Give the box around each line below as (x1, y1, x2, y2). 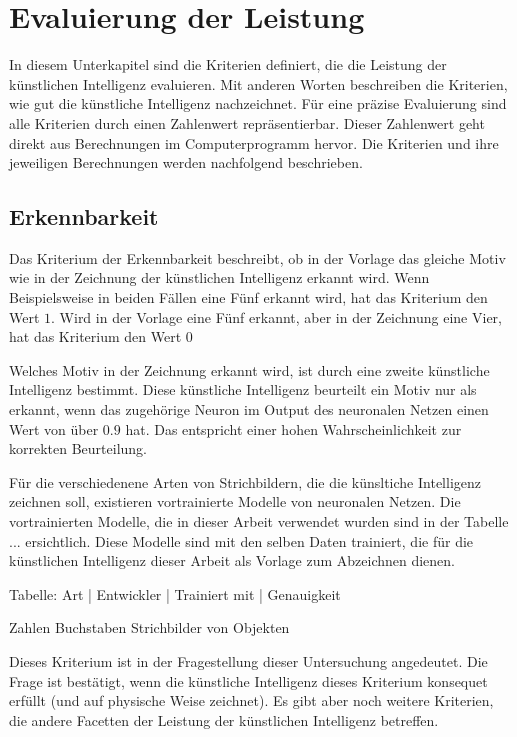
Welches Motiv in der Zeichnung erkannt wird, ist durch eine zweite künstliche (9, 359, 490, 380)
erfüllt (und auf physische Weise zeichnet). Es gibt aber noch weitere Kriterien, (9, 690, 494, 711)
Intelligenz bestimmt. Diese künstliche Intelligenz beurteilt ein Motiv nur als (9, 379, 477, 400)
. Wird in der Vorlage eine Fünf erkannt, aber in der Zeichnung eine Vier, (51, 306, 502, 327)
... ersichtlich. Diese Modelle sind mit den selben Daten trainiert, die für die (9, 530, 474, 551)
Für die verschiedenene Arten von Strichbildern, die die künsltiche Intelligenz (9, 471, 481, 492)
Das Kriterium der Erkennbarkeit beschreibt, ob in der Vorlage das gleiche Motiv (9, 247, 506, 268)
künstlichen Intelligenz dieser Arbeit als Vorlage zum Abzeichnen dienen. (9, 550, 456, 571)
